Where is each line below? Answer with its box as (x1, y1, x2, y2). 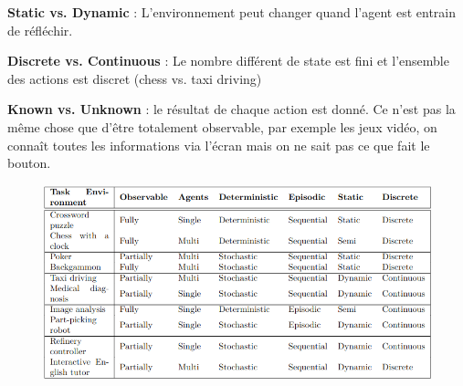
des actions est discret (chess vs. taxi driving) (7, 68, 262, 88)
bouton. (7, 153, 51, 172)
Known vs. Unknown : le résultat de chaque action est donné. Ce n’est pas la (7, 99, 456, 119)
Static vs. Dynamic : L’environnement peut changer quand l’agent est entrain (7, 3, 457, 21)
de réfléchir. (7, 20, 73, 39)
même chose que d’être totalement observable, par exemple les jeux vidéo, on (7, 117, 437, 136)
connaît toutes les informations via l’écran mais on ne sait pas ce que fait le (7, 135, 430, 154)
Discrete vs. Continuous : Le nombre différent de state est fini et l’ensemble (7, 51, 449, 70)
